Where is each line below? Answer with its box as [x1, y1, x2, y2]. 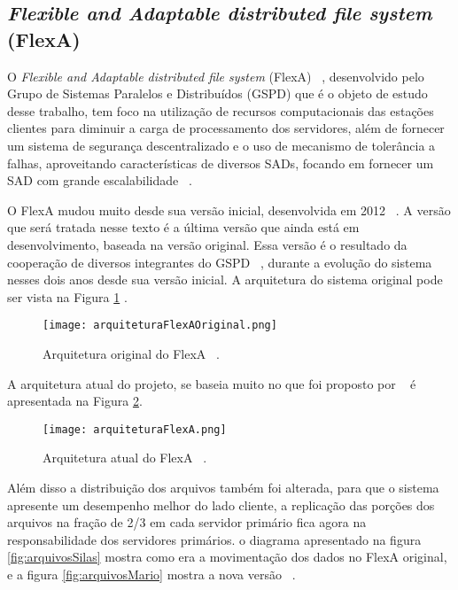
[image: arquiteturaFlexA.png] [43, 423, 227, 436]
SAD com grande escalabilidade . [7, 171, 192, 190]
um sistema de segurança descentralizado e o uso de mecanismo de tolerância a [7, 136, 436, 154]
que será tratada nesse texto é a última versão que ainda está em [7, 218, 360, 237]
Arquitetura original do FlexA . [43, 344, 220, 362]
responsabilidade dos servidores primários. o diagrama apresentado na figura [7, 530, 422, 548]
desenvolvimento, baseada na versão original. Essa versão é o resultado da [7, 235, 408, 253]
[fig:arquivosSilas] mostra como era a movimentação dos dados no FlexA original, [7, 547, 447, 566]
